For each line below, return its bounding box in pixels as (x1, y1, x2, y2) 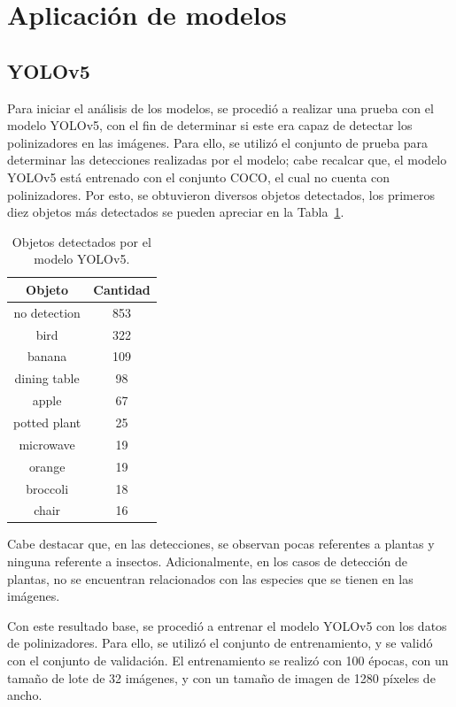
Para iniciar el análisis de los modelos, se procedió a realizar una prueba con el (7, 98, 434, 117)
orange (28, 457, 66, 475)
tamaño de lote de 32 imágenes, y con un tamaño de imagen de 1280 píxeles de (7, 668, 436, 687)
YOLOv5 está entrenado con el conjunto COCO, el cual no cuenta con (7, 167, 390, 186)
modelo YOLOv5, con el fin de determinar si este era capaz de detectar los (7, 116, 413, 134)
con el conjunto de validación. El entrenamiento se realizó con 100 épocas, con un (7, 651, 449, 670)
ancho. (7, 686, 43, 704)
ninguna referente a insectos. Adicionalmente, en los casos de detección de (7, 552, 407, 571)
